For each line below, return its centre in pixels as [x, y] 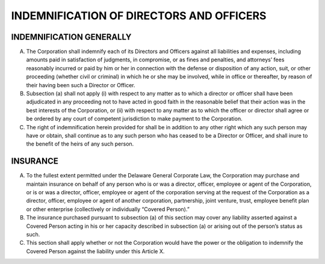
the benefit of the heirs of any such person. [80, 144]
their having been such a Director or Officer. [81, 85]
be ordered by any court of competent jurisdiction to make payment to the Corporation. [135, 119]
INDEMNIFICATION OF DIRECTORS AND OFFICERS [139, 16]
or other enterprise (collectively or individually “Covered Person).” [108, 209]
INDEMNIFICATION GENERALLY [71, 37]
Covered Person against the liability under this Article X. [95, 251]
